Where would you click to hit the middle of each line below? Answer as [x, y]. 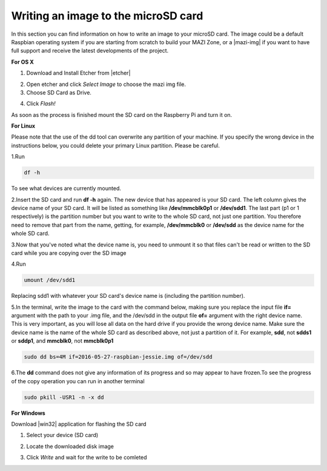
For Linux [23, 126]
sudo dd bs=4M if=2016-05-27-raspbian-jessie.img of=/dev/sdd [118, 357]
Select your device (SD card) [62, 435]
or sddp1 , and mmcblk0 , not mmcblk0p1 [62, 341]
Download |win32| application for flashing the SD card [79, 424]
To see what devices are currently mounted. [66, 188]
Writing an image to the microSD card [107, 16]
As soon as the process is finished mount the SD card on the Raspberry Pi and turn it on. [122, 114]
